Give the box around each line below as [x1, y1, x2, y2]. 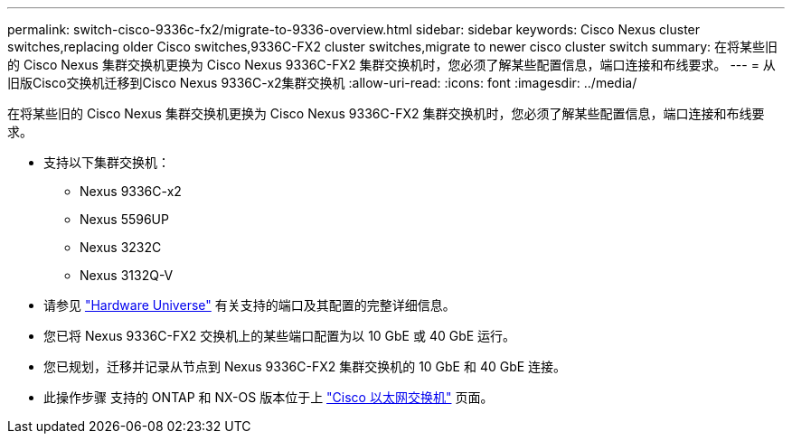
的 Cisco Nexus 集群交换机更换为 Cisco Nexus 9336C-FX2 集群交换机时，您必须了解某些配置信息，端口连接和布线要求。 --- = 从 [7, 57, 776, 72]
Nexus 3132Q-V [80, 267, 174, 283]
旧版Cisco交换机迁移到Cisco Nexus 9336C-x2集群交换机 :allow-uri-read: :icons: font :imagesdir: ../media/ [7, 75, 637, 90]
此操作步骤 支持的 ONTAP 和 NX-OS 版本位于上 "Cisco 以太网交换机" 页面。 [43, 389, 494, 405]
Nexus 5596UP [80, 211, 169, 227]
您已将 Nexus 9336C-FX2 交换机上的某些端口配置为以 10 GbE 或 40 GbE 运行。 [43, 328, 516, 343]
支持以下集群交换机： [43, 155, 170, 170]
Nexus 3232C [80, 239, 162, 255]
